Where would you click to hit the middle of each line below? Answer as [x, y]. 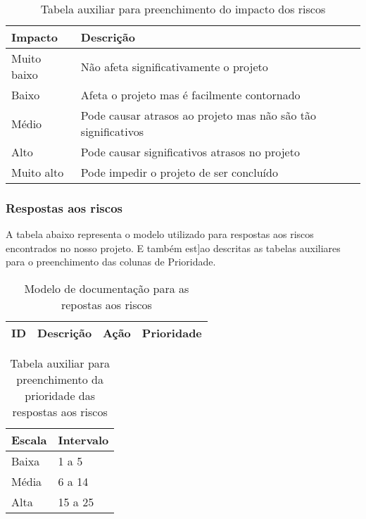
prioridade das [60, 395]
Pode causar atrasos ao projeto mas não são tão [198, 115]
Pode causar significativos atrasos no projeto [190, 152]
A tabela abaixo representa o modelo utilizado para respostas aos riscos [160, 234]
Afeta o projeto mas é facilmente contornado [190, 95]
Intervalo [83, 440]
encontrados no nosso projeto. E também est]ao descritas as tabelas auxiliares [173, 248]
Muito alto [38, 172]
